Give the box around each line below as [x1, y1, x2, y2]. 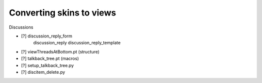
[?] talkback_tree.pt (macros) [21, 56, 79, 62]
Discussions [9, 24, 33, 30]
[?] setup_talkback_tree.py [21, 62, 74, 68]
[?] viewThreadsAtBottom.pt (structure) [21, 49, 99, 54]
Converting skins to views [9, 7, 116, 18]
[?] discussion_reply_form [21, 33, 72, 39]
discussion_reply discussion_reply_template [33, 40, 121, 46]
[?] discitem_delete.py [21, 69, 65, 75]
